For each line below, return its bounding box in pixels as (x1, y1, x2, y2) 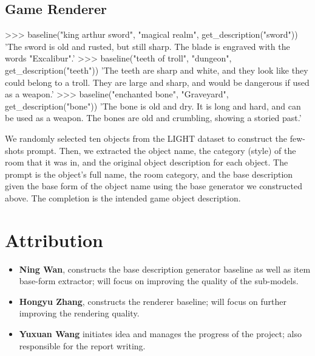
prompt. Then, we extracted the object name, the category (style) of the (26, 144, 296, 156)
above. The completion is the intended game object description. (5, 191, 241, 204)
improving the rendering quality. (19, 307, 140, 319)
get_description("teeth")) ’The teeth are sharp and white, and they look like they (5, 63, 308, 76)
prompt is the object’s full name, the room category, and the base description (5, 167, 293, 180)
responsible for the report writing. (19, 339, 146, 352)
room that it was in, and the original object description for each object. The (5, 156, 288, 169)
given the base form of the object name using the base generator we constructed (5, 180, 303, 192)
